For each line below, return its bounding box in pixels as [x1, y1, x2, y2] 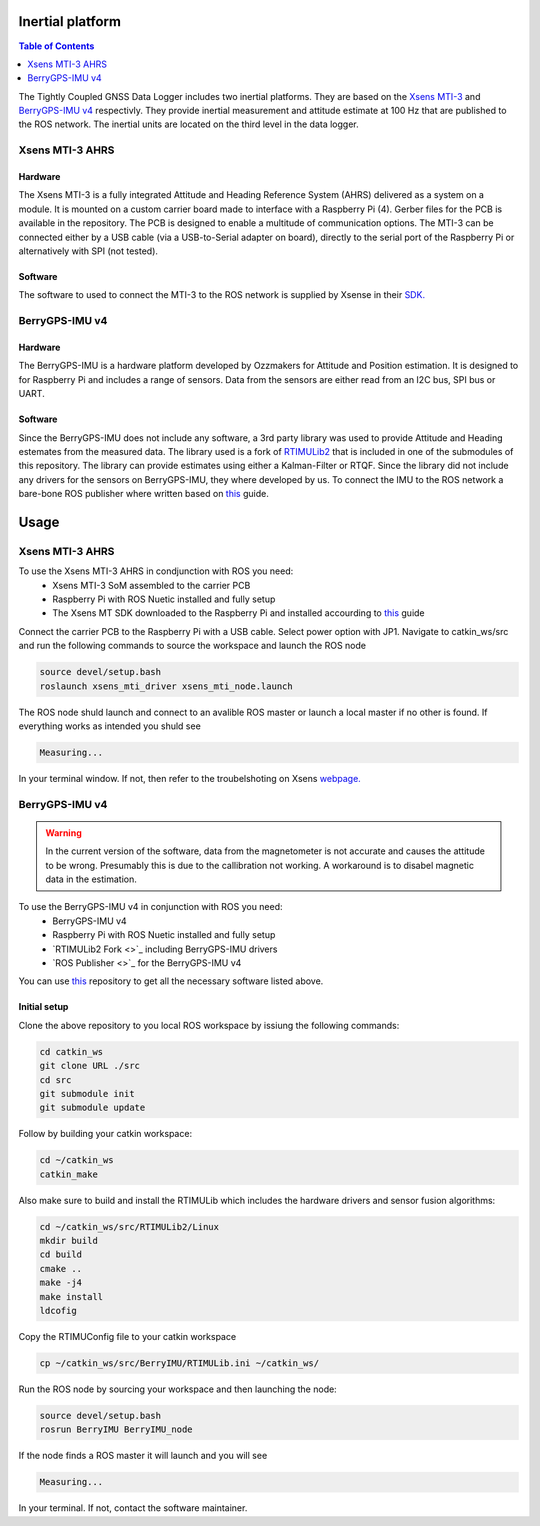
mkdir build [39, 1235, 99, 1247]
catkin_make [39, 1168, 99, 1180]
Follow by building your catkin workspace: [18, 1128, 193, 1140]
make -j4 [39, 1277, 83, 1289]
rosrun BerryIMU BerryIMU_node [39, 1424, 194, 1435]
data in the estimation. [45, 873, 137, 885]
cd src [39, 1074, 72, 1085]
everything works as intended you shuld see [18, 720, 202, 732]
